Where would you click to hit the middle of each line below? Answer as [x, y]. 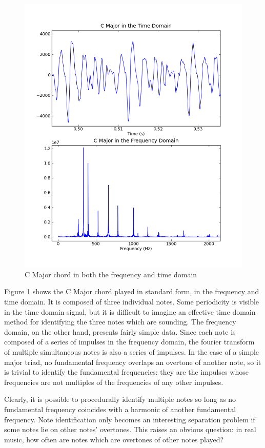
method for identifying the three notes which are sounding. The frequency [120, 322]
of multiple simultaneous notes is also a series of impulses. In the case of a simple [132, 351]
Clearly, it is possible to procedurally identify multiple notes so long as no [120, 399]
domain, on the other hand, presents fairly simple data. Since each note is [120, 331]
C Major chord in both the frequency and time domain [111, 274]
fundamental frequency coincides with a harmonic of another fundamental [120, 409]
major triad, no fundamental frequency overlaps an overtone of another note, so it [133, 362]
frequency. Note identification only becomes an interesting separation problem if [130, 419]
